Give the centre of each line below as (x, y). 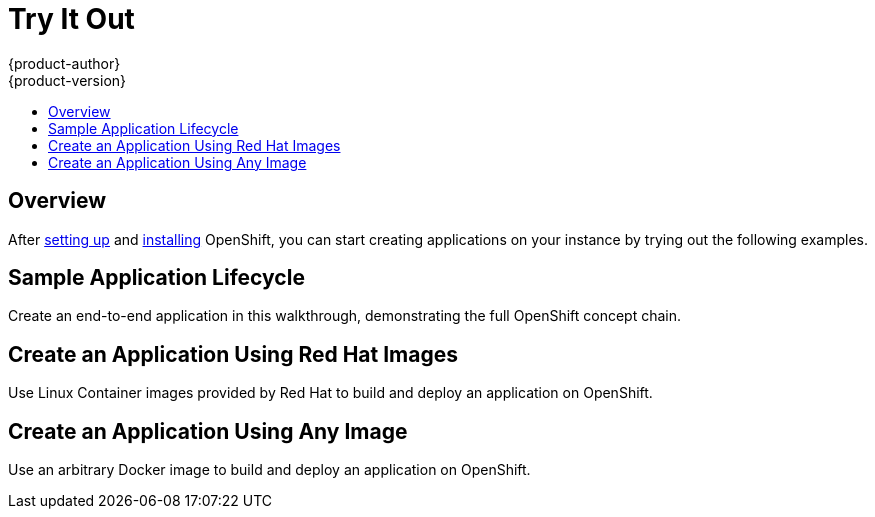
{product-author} (64, 63)
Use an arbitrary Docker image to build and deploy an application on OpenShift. (269, 470)
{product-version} (67, 80)
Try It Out (71, 19)
